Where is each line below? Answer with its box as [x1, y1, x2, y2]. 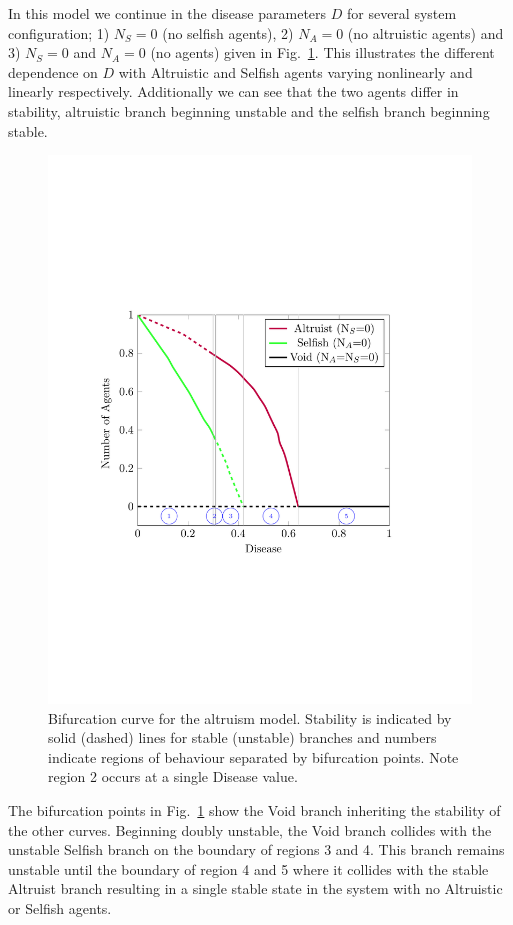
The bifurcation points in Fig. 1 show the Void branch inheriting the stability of [8, 800, 501, 821]
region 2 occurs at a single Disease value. [48, 766, 298, 787]
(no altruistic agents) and [347, 22, 504, 43]
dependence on [8, 61, 98, 82]
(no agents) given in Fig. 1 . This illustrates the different [150, 42, 495, 63]
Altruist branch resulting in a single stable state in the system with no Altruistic [8, 878, 503, 899]
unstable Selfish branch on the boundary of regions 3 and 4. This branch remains [8, 839, 505, 860]
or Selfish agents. [8, 897, 112, 918]
